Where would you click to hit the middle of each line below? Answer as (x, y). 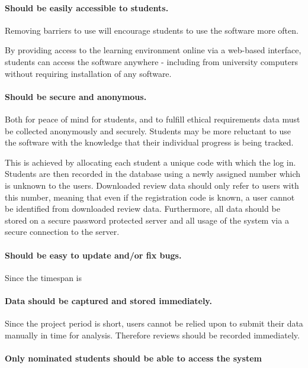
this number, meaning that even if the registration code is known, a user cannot (150, 197)
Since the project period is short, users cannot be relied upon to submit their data (154, 323)
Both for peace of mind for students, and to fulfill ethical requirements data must (153, 119)
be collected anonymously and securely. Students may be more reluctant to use (148, 130)
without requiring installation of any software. (88, 73)
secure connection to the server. (62, 232)
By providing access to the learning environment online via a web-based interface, (153, 50)
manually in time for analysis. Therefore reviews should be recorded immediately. (152, 335)
